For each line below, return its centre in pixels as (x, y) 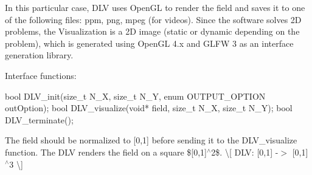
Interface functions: (41, 75)
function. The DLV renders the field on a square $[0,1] (106, 152)
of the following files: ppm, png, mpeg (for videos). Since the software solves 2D (153, 19)
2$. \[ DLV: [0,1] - (245, 152)
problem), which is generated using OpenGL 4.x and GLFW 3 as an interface (149, 43)
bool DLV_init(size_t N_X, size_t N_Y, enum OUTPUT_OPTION (135, 96)
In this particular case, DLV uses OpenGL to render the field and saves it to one (155, 7)
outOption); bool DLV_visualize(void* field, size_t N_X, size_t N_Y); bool (149, 108)
